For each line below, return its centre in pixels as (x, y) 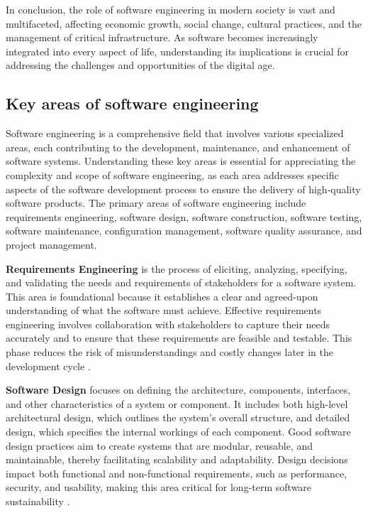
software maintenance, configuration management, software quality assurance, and (184, 231)
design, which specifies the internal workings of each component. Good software (178, 432)
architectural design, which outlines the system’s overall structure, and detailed (178, 417)
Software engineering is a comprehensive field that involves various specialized (175, 133)
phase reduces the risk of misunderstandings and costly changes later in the (169, 352)
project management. (51, 244)
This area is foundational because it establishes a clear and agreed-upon (162, 296)
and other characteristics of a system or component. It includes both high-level (177, 403)
